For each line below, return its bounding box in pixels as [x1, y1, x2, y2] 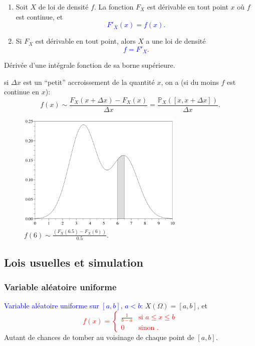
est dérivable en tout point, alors [35, 36, 136, 46]
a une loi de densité [146, 36, 206, 46]
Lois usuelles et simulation [4, 254, 143, 270]
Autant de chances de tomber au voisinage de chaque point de [4, 331, 194, 342]
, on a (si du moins [161, 76, 219, 87]
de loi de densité [38, 2, 89, 12]
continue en [4, 86, 39, 97]
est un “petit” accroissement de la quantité [23, 76, 155, 87]
